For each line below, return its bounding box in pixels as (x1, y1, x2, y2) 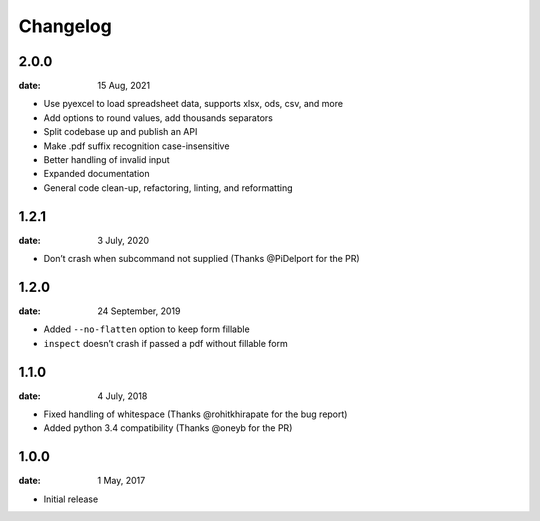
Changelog (18, 15, 112, 37)
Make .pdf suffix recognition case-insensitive (43, 140, 230, 152)
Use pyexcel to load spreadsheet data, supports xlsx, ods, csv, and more (43, 98, 344, 110)
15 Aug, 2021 (97, 80, 151, 92)
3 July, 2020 (97, 234, 150, 246)
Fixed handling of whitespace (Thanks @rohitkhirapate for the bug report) (43, 408, 348, 420)
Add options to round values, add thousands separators (43, 111, 274, 124)
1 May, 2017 (97, 475, 146, 487)
